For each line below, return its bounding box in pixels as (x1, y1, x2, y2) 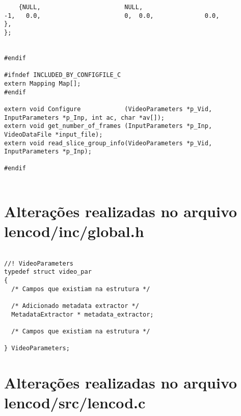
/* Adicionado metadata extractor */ (11, 302, 139, 310)
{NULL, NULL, (18, 4, 143, 11)
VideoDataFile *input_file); (4, 131, 103, 138)
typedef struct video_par (4, 268, 92, 276)
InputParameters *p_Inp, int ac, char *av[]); (4, 114, 165, 121)
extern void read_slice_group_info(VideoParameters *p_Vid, (4, 139, 212, 147)
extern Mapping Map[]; (4, 80, 81, 87)
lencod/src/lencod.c (4, 392, 146, 413)
